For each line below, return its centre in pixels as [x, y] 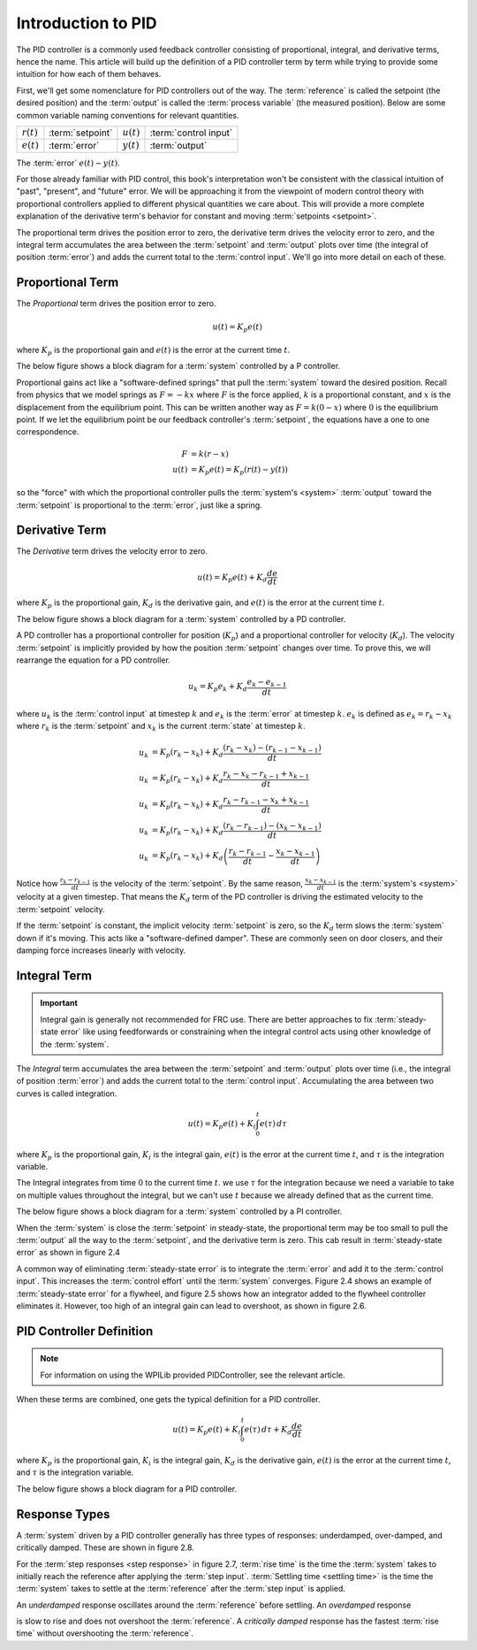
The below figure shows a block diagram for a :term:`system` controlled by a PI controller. [179, 1211]
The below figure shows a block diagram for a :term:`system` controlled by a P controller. [178, 366]
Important [59, 1003]
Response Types [63, 1514]
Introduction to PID [87, 23]
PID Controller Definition [85, 1331]
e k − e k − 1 [267, 683]
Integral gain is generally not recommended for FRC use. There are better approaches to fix [206, 1019]
